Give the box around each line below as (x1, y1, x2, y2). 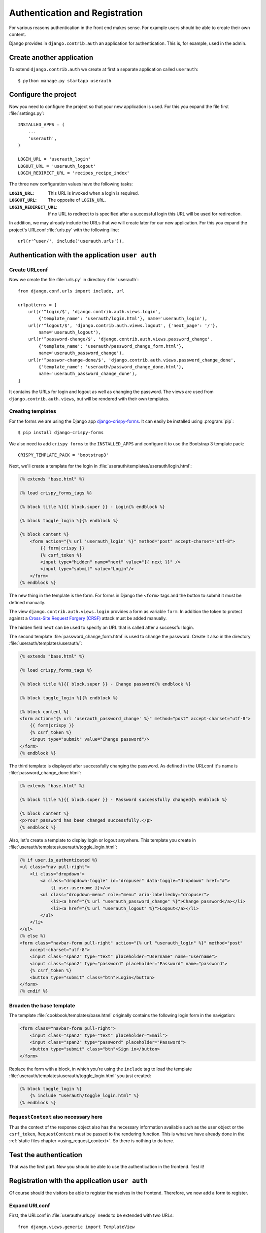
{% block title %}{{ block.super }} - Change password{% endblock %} (19, 681, 191, 687)
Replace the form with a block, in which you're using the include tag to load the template (9, 1066, 192, 1072)
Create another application (9, 53, 94, 62)
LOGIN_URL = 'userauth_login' (18, 156, 91, 162)
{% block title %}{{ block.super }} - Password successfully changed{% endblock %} (19, 797, 228, 802)
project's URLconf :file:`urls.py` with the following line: (9, 227, 119, 233)
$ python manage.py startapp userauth (18, 78, 112, 83)
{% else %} (19, 933, 46, 939)
